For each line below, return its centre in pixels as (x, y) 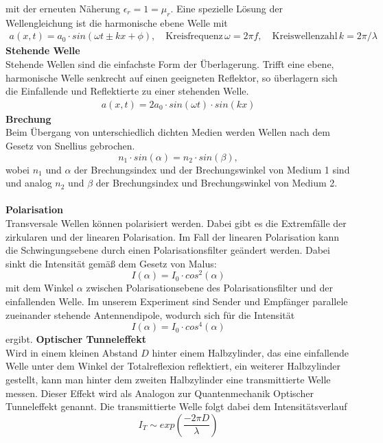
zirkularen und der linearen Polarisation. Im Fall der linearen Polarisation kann (173, 236)
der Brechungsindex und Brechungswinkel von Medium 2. (217, 183)
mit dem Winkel (40, 288)
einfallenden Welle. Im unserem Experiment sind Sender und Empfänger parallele (177, 301)
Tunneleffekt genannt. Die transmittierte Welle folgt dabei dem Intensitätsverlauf (176, 406)
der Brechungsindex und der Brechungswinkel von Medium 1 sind (212, 169)
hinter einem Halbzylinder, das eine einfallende (250, 352)
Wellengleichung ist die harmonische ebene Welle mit (117, 22)
